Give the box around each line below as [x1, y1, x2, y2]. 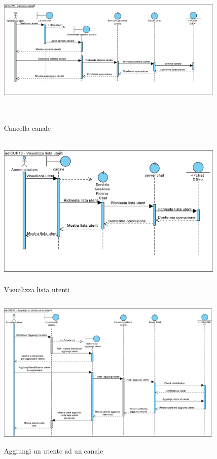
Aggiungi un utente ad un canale [4, 445, 103, 456]
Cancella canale [4, 122, 51, 133]
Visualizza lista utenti [4, 284, 70, 294]
